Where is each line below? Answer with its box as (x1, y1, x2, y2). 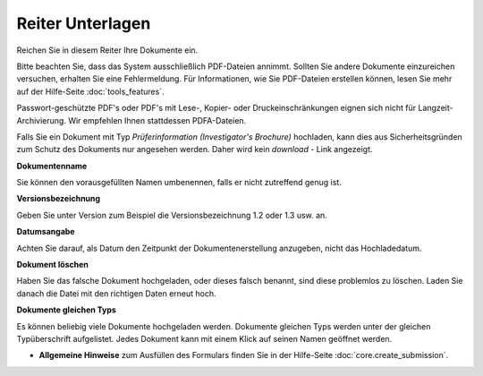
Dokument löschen (16, 260, 89, 270)
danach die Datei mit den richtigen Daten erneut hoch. (16, 287, 216, 299)
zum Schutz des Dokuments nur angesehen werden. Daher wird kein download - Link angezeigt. (16, 144, 373, 155)
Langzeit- (417, 103, 453, 114)
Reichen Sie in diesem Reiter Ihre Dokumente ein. (16, 45, 199, 56)
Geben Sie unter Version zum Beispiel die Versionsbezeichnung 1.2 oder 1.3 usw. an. (16, 209, 328, 220)
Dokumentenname (16, 160, 88, 171)
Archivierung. (16, 115, 67, 125)
